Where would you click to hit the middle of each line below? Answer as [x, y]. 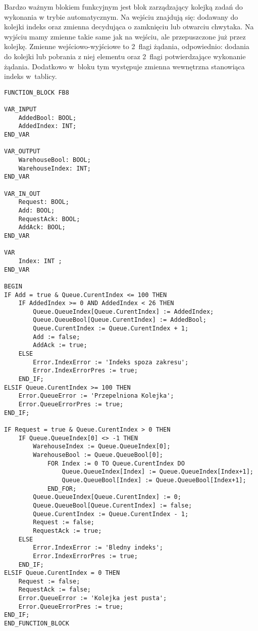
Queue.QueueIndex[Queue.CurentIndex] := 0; [107, 497]
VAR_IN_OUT [22, 194]
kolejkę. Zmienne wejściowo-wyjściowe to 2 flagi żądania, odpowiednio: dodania [127, 46]
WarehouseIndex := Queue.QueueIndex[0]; [102, 447]
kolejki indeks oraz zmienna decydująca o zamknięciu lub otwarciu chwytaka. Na [129, 27]
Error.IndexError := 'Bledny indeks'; [98, 548]
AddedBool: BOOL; [47, 118]
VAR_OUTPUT [22, 152]
